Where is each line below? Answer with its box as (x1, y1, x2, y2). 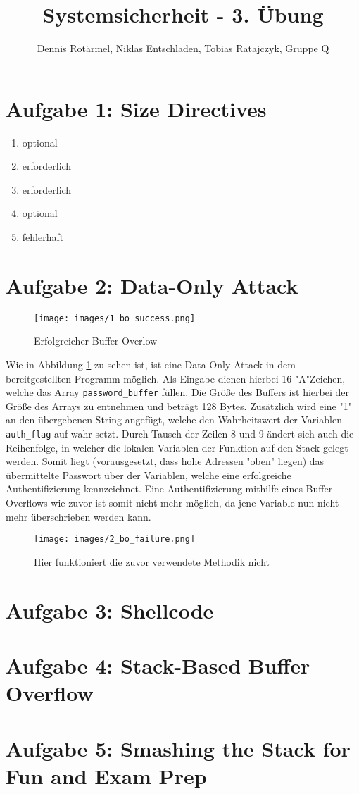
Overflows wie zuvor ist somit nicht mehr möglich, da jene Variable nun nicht (6, 495, 339, 510)
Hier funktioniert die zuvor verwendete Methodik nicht (34, 554, 270, 569)
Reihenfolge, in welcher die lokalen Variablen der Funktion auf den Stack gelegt (6, 440, 348, 454)
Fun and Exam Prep (6, 761, 207, 790)
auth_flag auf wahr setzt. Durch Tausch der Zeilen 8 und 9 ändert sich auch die (6, 426, 354, 441)
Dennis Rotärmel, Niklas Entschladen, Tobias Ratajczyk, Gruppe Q (37, 41, 329, 56)
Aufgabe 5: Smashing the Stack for (6, 733, 351, 762)
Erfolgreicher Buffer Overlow (34, 333, 158, 348)
